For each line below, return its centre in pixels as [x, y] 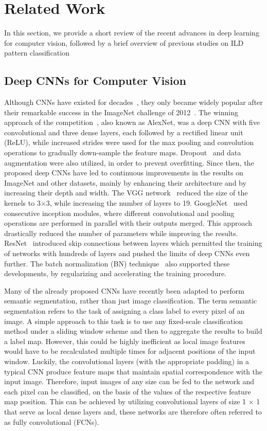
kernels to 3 [22, 203]
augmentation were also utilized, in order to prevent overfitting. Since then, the [129, 162]
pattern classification [37, 53]
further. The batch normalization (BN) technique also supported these [117, 263]
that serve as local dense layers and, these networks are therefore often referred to [133, 411]
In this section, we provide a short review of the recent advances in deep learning [132, 33]
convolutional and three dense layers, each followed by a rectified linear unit [124, 132]
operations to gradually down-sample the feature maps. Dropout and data [123, 152]
